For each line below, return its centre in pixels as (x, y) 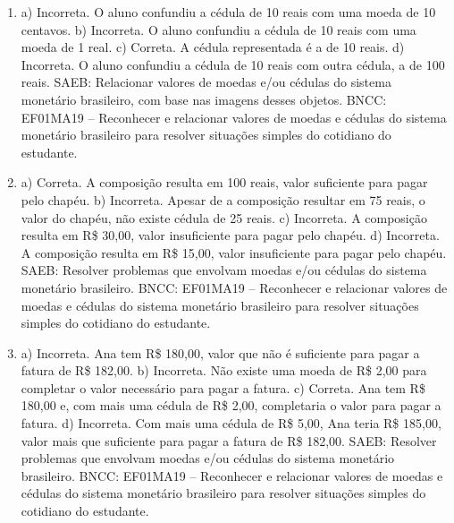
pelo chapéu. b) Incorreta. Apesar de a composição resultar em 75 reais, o (223, 199)
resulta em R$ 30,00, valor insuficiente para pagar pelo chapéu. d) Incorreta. (230, 235)
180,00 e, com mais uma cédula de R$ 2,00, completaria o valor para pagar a (231, 405)
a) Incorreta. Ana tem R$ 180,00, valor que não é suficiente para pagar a (220, 352)
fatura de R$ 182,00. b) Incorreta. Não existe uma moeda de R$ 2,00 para (224, 370)
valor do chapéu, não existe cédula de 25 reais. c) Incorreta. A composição (224, 217)
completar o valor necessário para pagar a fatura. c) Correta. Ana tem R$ (223, 387)
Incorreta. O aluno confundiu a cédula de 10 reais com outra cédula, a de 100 (233, 64)
